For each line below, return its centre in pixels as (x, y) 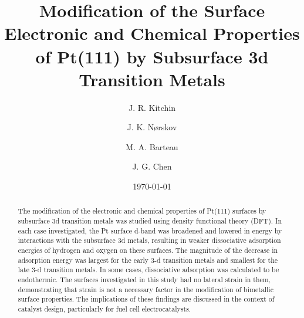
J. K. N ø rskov (152, 127)
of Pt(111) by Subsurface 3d (152, 56)
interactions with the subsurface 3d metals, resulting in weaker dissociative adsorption (149, 240)
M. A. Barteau (152, 146)
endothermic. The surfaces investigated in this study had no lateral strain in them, (144, 280)
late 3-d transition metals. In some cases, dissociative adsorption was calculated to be (148, 270)
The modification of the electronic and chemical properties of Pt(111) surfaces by (142, 211)
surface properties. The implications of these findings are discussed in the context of (146, 299)
